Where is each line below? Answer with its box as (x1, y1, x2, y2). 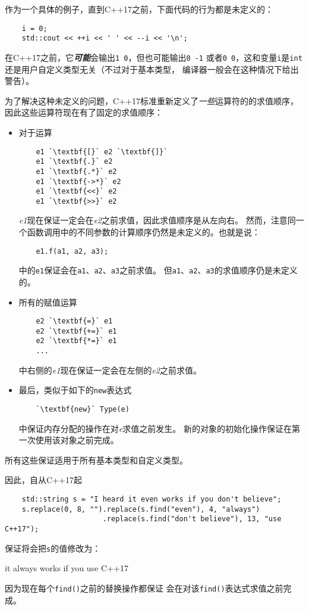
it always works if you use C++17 (5, 562, 128, 574)
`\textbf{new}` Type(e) (36, 405, 130, 414)
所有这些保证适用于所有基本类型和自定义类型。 (5, 453, 188, 466)
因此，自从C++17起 (5, 474, 82, 486)
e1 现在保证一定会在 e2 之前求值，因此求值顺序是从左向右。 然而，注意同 (18, 214, 296, 226)
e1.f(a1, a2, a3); (36, 247, 109, 256)
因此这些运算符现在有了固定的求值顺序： (5, 106, 163, 119)
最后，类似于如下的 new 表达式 (18, 384, 132, 396)
